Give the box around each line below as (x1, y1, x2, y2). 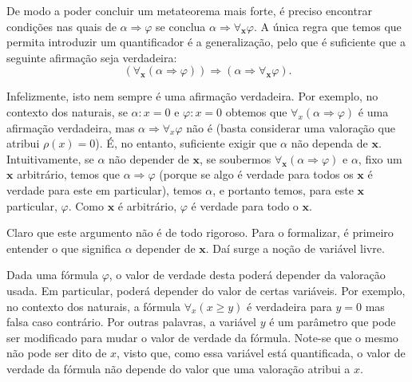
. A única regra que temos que (253, 18, 402, 34)
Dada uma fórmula (6, 266, 98, 283)
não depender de (109, 150, 189, 167)
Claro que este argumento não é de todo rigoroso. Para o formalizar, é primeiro (6, 224, 394, 241)
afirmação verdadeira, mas (6, 119, 135, 136)
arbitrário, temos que (17, 166, 121, 183)
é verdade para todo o (191, 197, 299, 214)
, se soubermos (199, 150, 271, 167)
